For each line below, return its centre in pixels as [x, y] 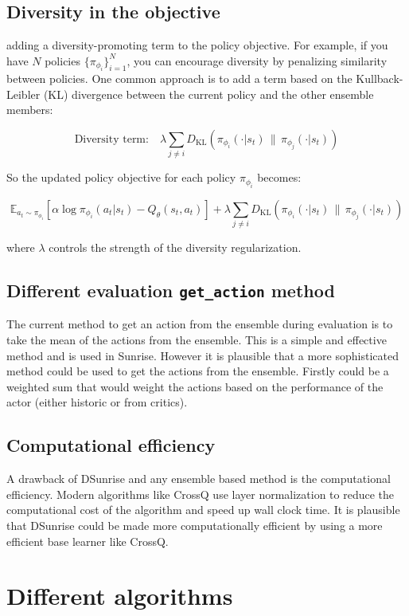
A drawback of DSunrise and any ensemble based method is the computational [199, 479]
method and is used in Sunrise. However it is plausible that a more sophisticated [203, 355]
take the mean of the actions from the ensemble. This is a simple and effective [197, 340]
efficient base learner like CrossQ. [88, 541]
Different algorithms [120, 596]
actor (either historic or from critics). [97, 402]
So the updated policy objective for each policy [121, 177]
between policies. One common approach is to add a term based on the [179, 78]
